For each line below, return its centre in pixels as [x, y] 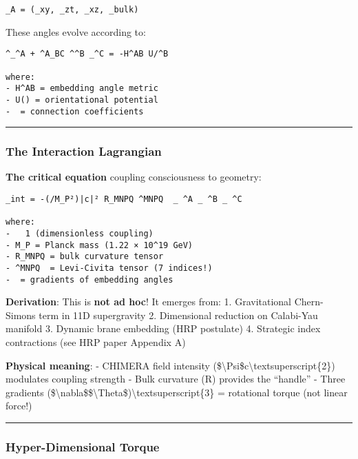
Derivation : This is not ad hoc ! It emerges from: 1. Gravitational [149, 302]
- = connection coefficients [75, 111]
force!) [19, 406]
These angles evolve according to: [76, 31]
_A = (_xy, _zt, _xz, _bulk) [72, 10]
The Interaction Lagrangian [84, 151]
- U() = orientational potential [82, 100]
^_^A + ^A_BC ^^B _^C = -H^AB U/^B [87, 54]
